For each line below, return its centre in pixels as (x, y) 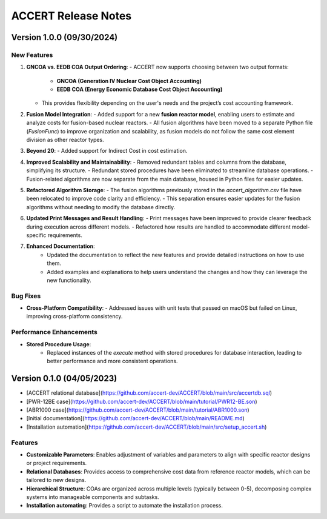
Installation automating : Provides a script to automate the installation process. (125, 506)
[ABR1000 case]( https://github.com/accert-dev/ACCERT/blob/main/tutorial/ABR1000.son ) (138, 410)
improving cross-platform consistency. (74, 316)
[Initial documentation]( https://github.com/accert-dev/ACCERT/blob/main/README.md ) (135, 418)
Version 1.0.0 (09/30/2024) (64, 37)
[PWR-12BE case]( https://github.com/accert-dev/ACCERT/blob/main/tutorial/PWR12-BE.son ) (142, 401)
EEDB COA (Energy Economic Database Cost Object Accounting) (140, 89)
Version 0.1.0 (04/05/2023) (64, 379)
